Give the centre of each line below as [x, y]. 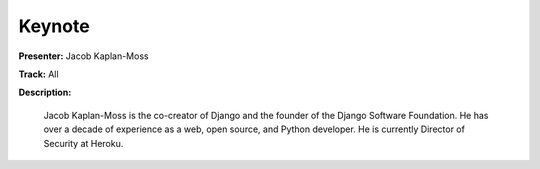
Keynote [54, 26]
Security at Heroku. [83, 143]
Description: [45, 92]
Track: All [38, 74]
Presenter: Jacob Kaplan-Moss [83, 56]
